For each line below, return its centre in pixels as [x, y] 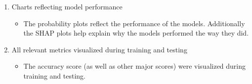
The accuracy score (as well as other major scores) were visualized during [135, 66]
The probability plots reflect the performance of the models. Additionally [134, 23]
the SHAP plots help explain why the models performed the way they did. [136, 33]
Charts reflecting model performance [67, 6]
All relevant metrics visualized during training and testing [99, 49]
